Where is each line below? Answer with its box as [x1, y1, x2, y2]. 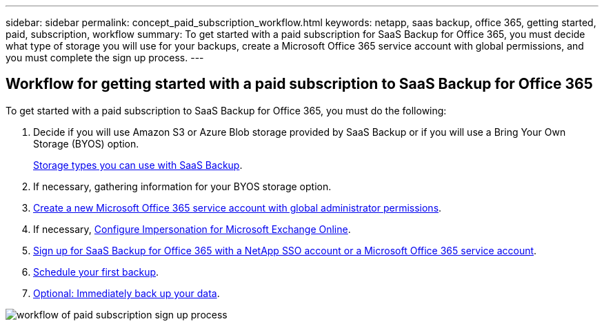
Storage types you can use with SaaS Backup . [33, 159, 243, 171]
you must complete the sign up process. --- [6, 52, 204, 63]
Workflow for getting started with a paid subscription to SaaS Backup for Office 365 [6, 75, 593, 93]
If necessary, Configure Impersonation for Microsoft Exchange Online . [33, 223, 351, 235]
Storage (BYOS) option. [33, 137, 139, 150]
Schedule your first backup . [33, 265, 159, 278]
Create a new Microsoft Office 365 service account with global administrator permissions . [33, 201, 442, 214]
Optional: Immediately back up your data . [33, 287, 220, 299]
